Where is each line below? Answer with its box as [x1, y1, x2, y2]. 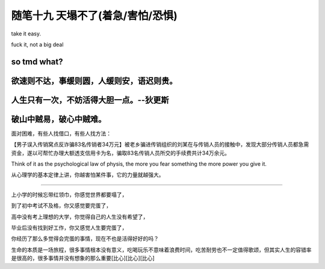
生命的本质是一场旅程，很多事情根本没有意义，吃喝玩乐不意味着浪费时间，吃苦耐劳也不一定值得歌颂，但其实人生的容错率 [11, 246, 312, 253]
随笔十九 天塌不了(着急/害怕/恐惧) [11, 9, 178, 22]
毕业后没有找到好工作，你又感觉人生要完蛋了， [11, 224, 128, 231]
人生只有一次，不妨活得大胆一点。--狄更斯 [11, 95, 169, 105]
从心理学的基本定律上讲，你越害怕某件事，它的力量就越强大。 [11, 171, 164, 178]
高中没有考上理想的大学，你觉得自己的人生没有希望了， [11, 213, 149, 220]
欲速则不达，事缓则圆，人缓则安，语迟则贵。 [11, 76, 178, 86]
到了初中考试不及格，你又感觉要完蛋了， [11, 202, 111, 210]
